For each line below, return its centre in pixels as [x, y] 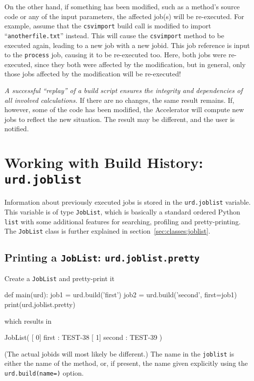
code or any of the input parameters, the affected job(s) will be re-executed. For [124, 16]
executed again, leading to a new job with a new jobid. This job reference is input [127, 45]
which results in [28, 321]
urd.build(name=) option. [44, 373]
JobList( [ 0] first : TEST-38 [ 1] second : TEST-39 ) [83, 337]
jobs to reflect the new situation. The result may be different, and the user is [120, 119]
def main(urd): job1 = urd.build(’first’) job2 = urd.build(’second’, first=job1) [121, 295]
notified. [17, 129]
